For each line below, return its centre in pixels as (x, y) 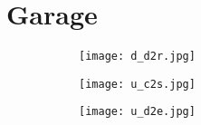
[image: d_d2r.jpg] (137, 57)
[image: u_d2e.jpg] (137, 112)
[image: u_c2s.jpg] (137, 84)
